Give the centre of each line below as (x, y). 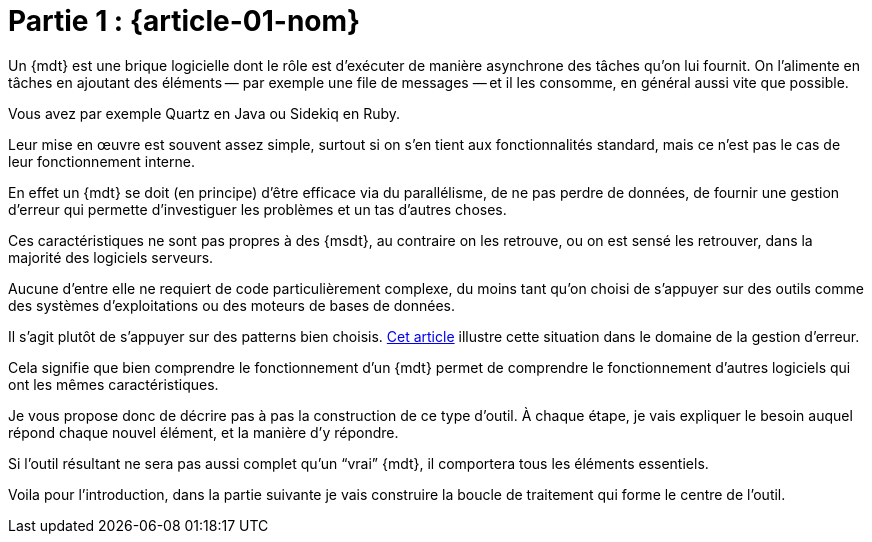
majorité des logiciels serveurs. (111, 257)
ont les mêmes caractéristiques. (113, 384)
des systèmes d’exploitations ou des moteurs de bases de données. (231, 305)
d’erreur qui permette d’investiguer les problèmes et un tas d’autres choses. (257, 209)
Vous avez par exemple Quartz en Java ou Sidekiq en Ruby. (204, 113)
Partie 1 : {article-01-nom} (184, 21)
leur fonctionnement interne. (101, 161)
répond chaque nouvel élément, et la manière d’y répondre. (203, 432)
